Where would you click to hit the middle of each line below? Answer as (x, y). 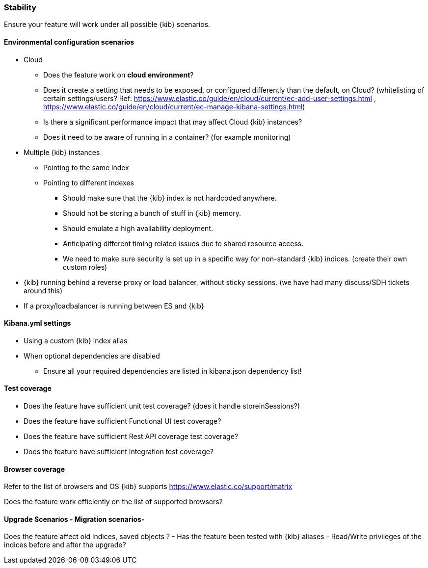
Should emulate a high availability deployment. (138, 228)
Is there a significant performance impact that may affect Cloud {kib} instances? (173, 122)
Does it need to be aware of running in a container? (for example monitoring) (167, 137)
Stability (20, 7)
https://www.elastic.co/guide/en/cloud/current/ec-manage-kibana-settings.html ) (174, 106)
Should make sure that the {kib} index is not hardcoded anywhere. (170, 198)
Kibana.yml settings (38, 323)
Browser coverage (34, 469)
